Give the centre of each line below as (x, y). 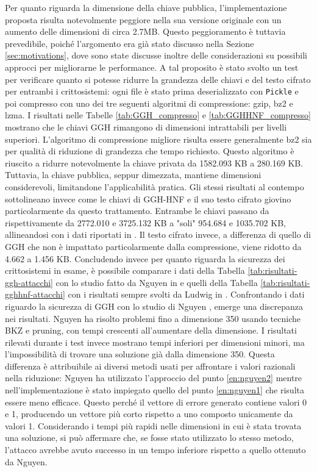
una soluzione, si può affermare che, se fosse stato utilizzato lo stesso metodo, (149, 438)
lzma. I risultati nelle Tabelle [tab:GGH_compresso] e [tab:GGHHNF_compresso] (158, 115)
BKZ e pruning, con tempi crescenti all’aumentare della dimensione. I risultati (151, 330)
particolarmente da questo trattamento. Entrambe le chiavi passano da (137, 211)
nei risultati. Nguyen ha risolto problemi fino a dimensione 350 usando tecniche (153, 318)
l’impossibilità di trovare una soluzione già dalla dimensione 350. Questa (140, 354)
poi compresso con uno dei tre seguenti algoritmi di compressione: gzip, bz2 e (149, 103)
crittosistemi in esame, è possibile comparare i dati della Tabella (125, 270)
